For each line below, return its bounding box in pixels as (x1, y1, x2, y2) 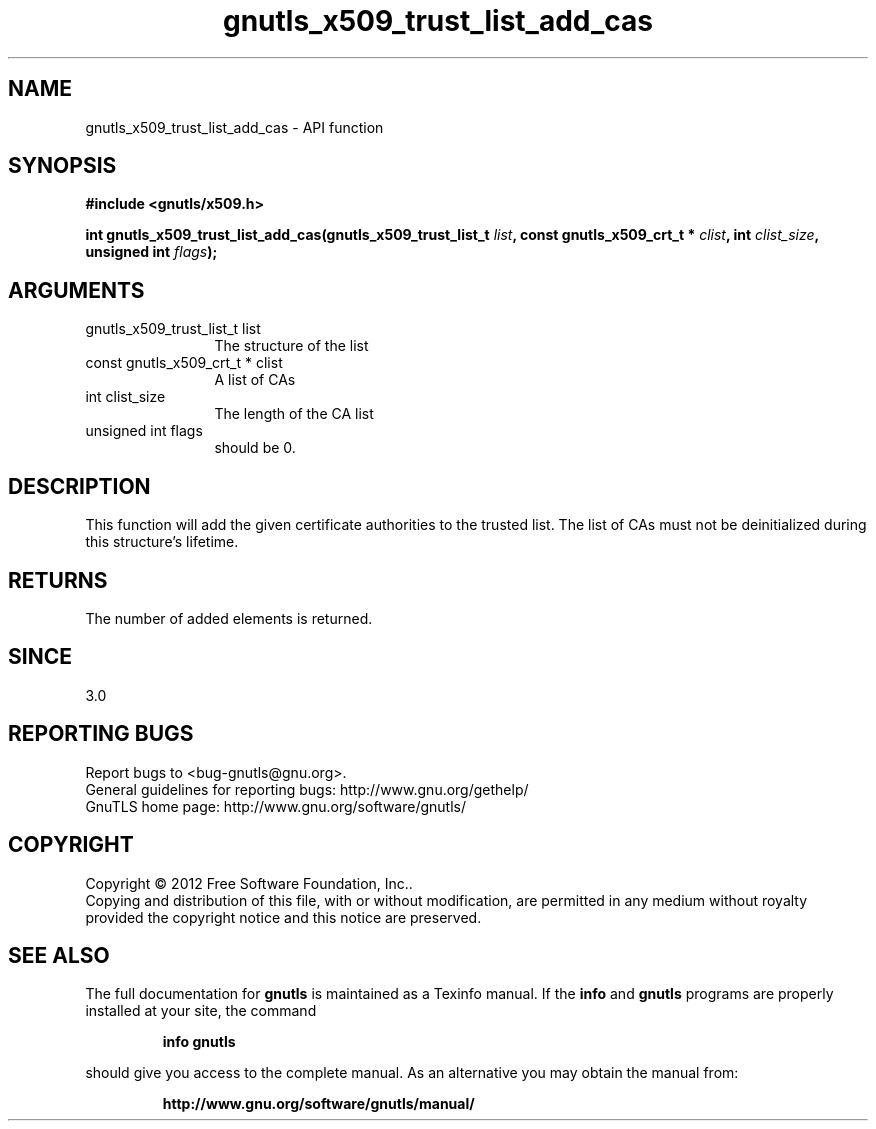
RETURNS (8, 567, 108, 593)
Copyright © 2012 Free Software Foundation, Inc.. (85, 874, 413, 892)
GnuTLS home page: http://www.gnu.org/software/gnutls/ (85, 797, 466, 815)
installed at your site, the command (85, 1002, 317, 1020)
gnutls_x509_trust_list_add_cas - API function (85, 118, 384, 136)
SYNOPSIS (8, 153, 117, 179)
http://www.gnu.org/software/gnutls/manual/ (162, 1095, 475, 1113)
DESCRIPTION (8, 473, 151, 499)
